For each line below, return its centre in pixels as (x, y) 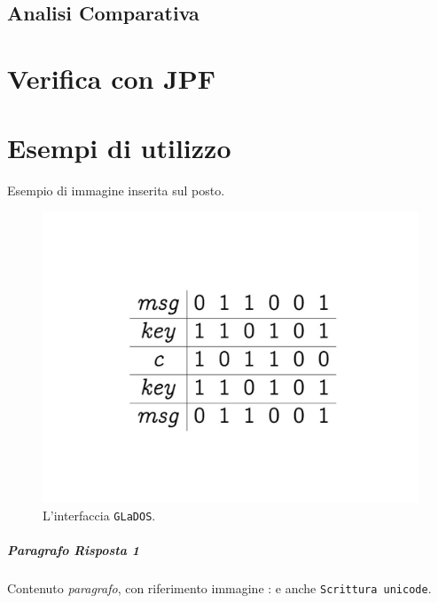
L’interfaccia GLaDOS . (99, 515)
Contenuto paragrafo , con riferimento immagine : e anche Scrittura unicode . (219, 588)
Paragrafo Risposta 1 (74, 550)
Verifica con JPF (112, 78)
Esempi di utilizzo (119, 148)
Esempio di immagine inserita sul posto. (116, 190)
